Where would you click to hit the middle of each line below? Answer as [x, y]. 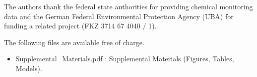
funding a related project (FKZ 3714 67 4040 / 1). [80, 26]
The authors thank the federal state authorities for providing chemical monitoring [128, 6]
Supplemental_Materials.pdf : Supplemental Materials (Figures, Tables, [125, 59]
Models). [29, 68]
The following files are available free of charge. [74, 42]
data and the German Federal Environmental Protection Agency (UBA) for [119, 16]
